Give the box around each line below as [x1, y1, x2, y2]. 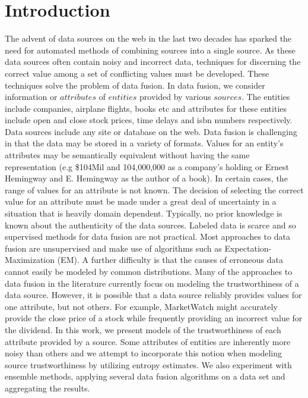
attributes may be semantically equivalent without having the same [5, 149, 250, 161]
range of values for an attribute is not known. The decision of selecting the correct [5, 183, 304, 196]
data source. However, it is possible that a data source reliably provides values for [5, 289, 302, 301]
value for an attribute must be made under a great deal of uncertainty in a [5, 195, 277, 208]
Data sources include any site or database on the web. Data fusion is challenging [5, 125, 297, 137]
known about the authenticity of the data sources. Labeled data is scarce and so [5, 218, 296, 231]
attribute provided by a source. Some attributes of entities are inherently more [5, 335, 291, 347]
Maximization [5, 253, 55, 266]
